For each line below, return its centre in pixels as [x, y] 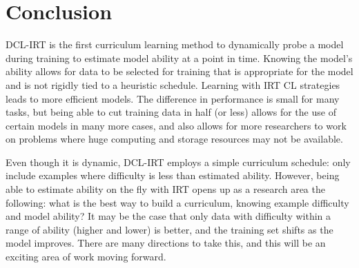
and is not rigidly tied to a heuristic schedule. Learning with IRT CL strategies [173, 84]
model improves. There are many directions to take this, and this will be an [166, 243]
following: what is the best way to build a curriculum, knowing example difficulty [177, 202]
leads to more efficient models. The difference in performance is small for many [173, 98]
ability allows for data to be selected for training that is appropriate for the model [179, 71]
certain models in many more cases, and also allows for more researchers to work [176, 125]
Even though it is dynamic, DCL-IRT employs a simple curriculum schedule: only [178, 162]
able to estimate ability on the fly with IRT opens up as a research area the [165, 189]
